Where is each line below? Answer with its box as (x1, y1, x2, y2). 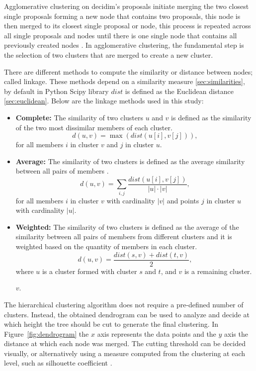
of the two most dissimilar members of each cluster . (15, 122, 172, 132)
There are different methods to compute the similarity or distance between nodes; (4, 66, 253, 77)
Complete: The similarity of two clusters (15, 112, 144, 122)
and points (167, 195, 199, 205)
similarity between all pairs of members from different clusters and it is (15, 231, 232, 242)
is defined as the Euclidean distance (125, 86, 234, 96)
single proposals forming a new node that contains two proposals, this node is (4, 10, 241, 21)
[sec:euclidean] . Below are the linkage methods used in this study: (4, 95, 204, 106)
